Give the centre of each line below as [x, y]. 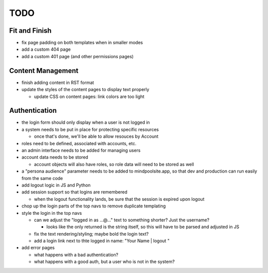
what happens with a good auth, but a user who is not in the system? [104, 262]
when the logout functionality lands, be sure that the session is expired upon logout [119, 199]
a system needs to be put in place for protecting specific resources [90, 129]
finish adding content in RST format [58, 83]
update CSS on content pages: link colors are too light [89, 96]
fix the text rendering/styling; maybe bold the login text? [91, 234]
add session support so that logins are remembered [74, 192]
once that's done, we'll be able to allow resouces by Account [96, 136]
